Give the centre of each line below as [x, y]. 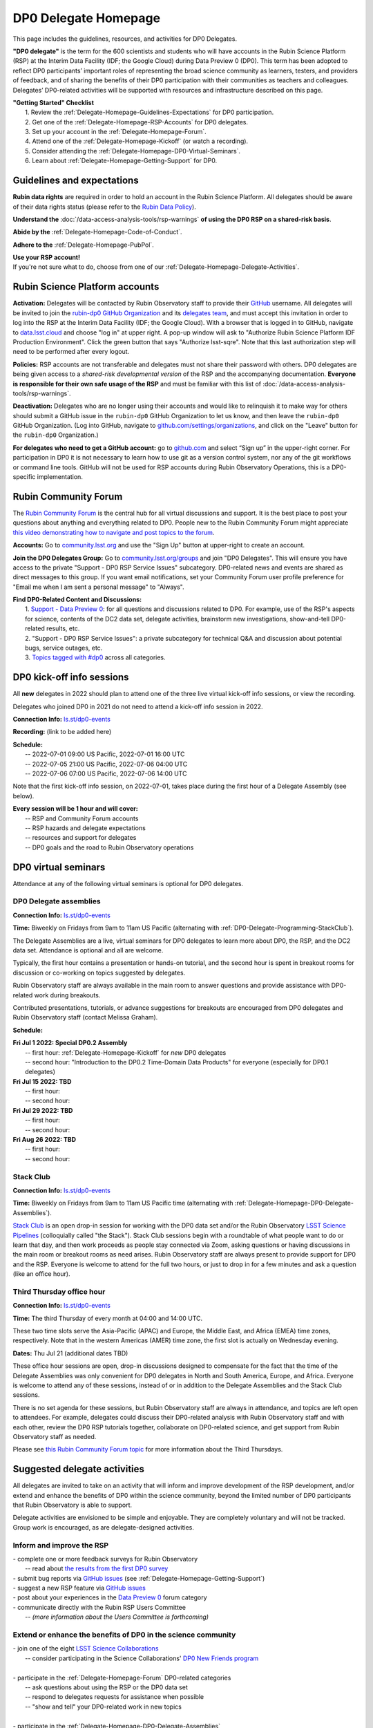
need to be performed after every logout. [71, 352]
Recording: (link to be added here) [62, 732]
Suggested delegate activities [79, 1469]
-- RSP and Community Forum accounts [82, 818]
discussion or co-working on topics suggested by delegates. [99, 973]
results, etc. [63, 628]
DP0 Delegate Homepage [87, 18]
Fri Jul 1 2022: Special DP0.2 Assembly [70, 1043]
